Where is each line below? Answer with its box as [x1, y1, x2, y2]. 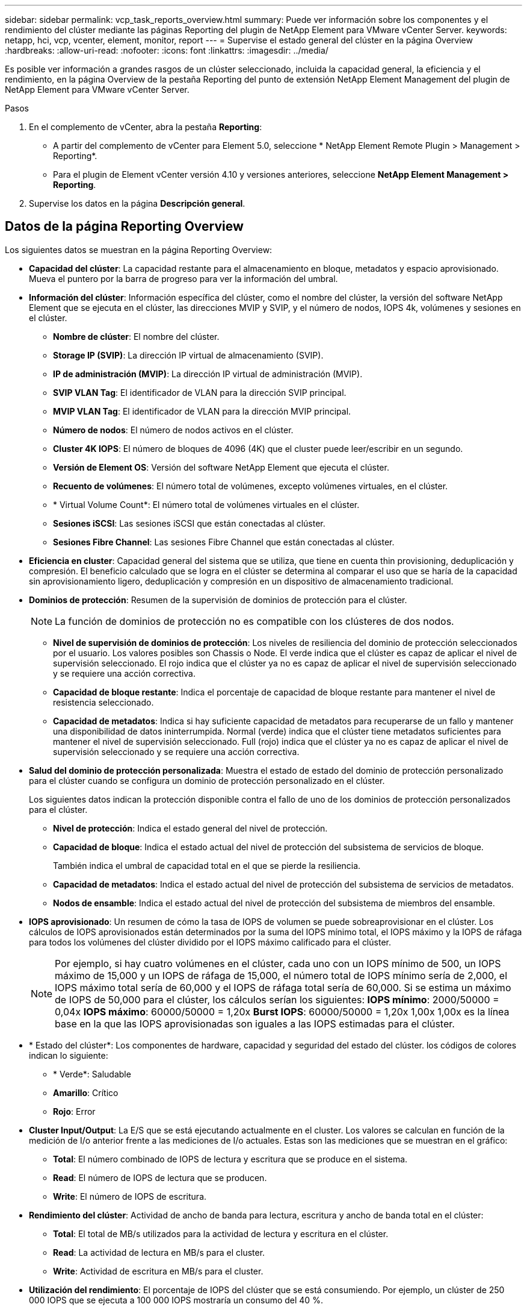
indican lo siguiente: [29, 1050, 108, 1061]
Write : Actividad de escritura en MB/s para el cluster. [53, 1265, 263, 1276]
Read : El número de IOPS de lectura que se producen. [53, 1172, 267, 1183]
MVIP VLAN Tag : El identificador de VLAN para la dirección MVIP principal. [53, 406, 351, 416]
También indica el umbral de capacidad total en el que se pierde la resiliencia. [53, 860, 361, 871]
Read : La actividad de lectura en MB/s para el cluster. [53, 1247, 265, 1258]
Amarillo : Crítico [53, 1087, 119, 1098]
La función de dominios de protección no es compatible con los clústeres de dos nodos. [55, 615, 454, 627]
